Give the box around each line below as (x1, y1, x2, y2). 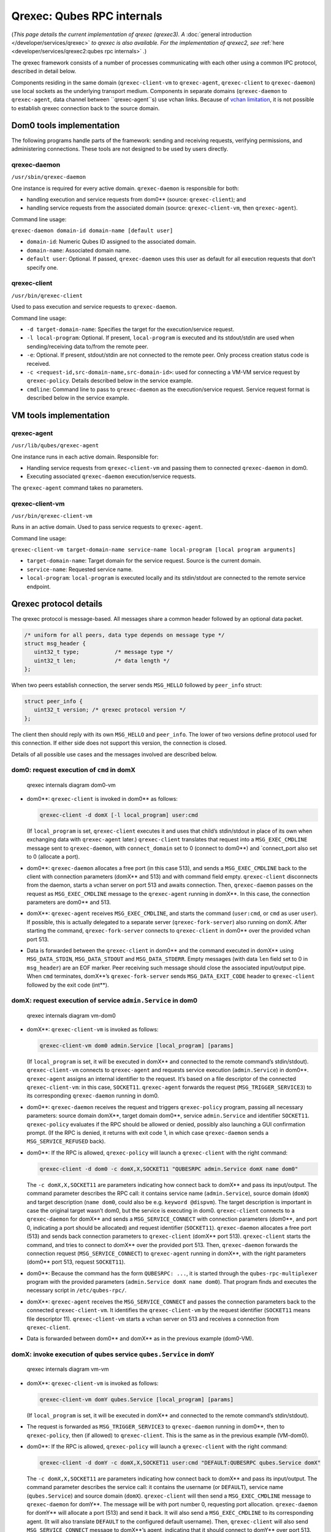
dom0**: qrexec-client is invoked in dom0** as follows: (26, 795, 178, 802)
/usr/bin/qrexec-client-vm (11, 512, 93, 519)
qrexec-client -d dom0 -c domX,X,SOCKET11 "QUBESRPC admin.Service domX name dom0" (39, 1165, 299, 1172)
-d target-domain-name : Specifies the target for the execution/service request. (26, 325, 235, 333)
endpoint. (26, 583, 51, 590)
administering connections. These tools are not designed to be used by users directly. (11, 145, 229, 153)
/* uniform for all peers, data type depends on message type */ (24, 631, 225, 639)
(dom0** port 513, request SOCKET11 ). (26, 1258, 126, 1265)
